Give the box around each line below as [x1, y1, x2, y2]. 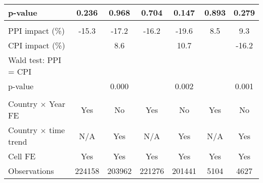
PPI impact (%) [8, 25, 65, 36]
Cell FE [8, 150, 36, 162]
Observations [8, 165, 54, 176]
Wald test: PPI [8, 54, 61, 66]
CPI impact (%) [8, 39, 65, 51]
